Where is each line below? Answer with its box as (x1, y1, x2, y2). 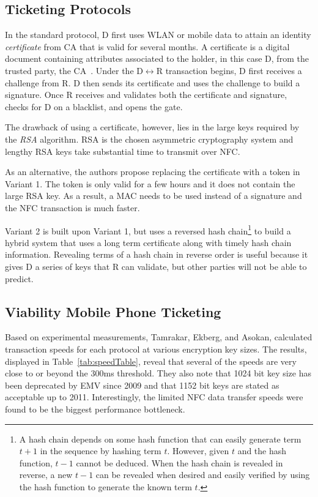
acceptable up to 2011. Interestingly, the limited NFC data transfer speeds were (5, 390, 303, 403)
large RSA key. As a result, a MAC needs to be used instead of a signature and (5, 189, 302, 202)
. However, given (167, 444, 229, 457)
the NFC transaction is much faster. (5, 201, 140, 214)
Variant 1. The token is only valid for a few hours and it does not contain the (5, 177, 295, 190)
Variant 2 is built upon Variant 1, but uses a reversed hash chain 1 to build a (5, 222, 291, 237)
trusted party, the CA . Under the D (5, 64, 143, 77)
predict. (5, 272, 34, 285)
